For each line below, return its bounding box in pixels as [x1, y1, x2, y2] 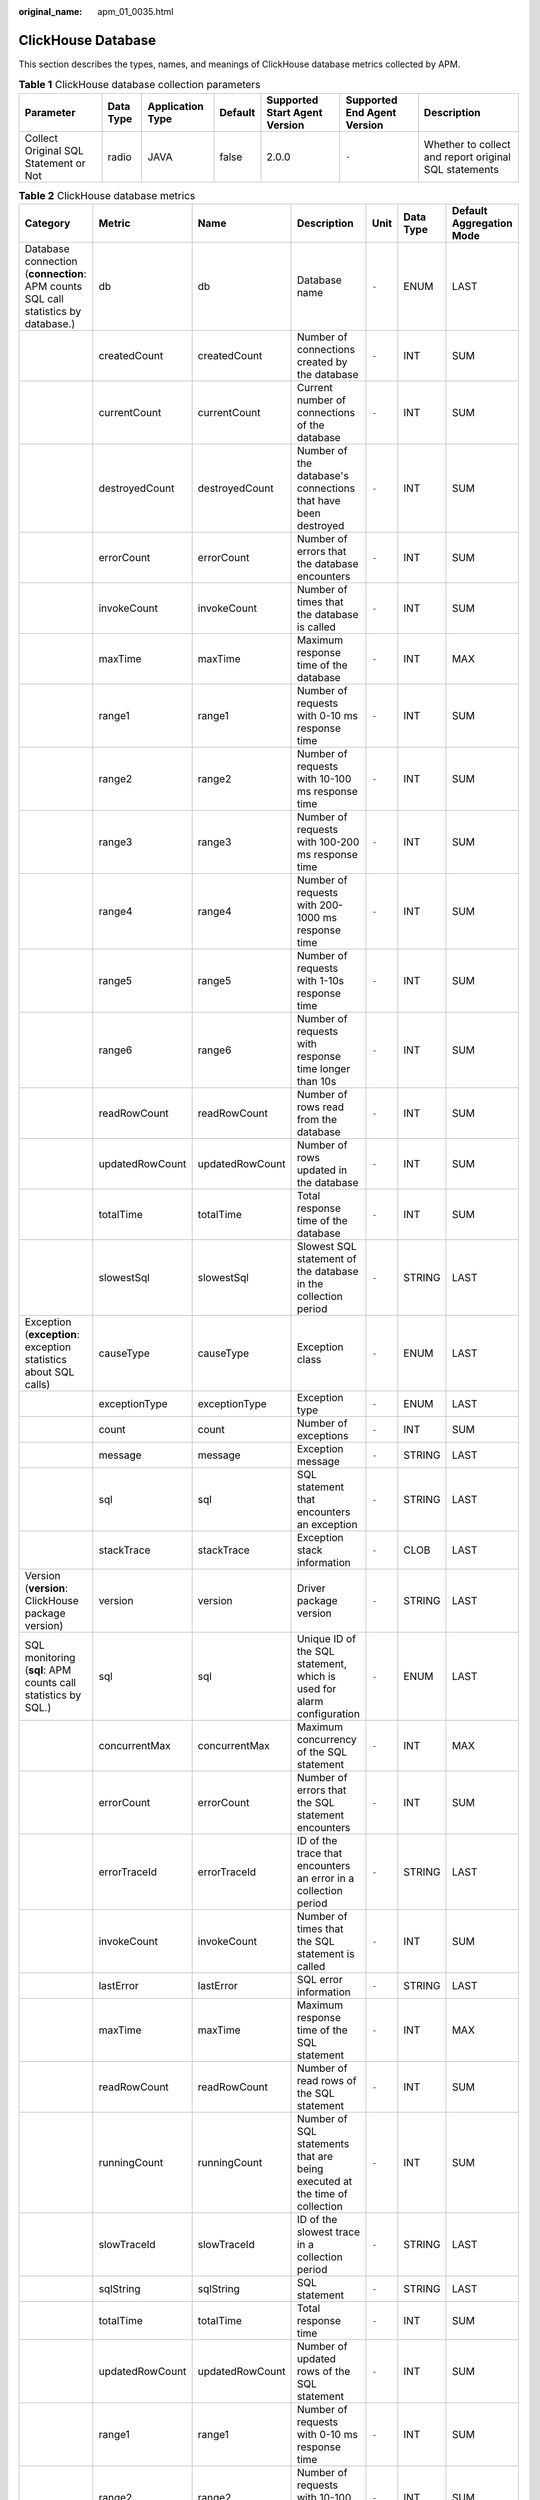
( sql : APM [24, 1663, 72, 1677]
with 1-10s [296, 974, 345, 988]
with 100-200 [296, 835, 360, 849]
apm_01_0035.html [97, 6, 174, 17]
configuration [296, 1707, 360, 1721]
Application [147, 99, 204, 113]
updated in [296, 1163, 348, 1177]
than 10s [296, 1075, 337, 1089]
